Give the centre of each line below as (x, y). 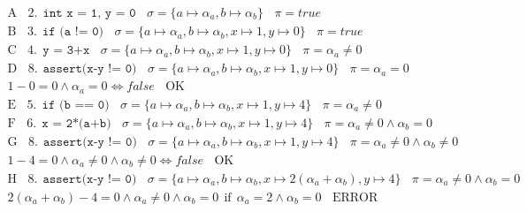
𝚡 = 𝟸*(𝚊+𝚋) (76, 123)
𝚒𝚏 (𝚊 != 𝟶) (73, 32)
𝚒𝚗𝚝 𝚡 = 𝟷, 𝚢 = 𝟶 (89, 14)
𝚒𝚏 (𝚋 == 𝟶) (76, 105)
